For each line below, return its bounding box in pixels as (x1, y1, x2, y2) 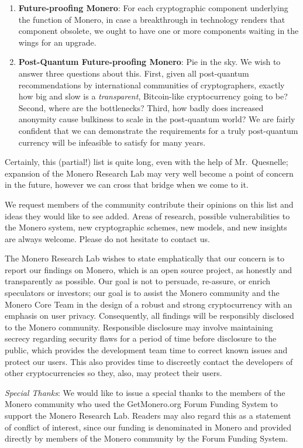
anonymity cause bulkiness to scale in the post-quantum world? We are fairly (18, 113, 295, 125)
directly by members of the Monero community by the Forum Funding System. (5, 432, 288, 444)
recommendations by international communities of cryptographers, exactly (18, 78, 285, 91)
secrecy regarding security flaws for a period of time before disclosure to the (5, 332, 277, 344)
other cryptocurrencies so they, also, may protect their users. (5, 367, 222, 379)
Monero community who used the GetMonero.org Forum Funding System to (5, 398, 278, 410)
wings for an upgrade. (18, 36, 97, 48)
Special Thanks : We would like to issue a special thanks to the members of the (5, 386, 285, 398)
